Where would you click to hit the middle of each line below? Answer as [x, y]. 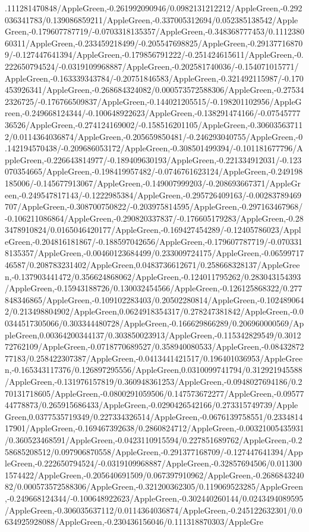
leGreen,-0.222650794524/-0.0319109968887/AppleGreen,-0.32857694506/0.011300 [154, 463]
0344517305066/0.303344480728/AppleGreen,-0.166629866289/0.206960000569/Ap [154, 323]
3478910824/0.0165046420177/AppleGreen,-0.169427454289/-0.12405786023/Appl [153, 230]
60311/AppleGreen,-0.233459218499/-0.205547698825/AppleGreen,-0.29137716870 [154, 43]
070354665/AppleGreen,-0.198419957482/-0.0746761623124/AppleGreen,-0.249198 [154, 171]
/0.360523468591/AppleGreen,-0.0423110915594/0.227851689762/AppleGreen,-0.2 [154, 439]
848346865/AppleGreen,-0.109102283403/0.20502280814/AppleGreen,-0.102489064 [154, 299]
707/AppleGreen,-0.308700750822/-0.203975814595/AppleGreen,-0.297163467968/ [154, 206]
